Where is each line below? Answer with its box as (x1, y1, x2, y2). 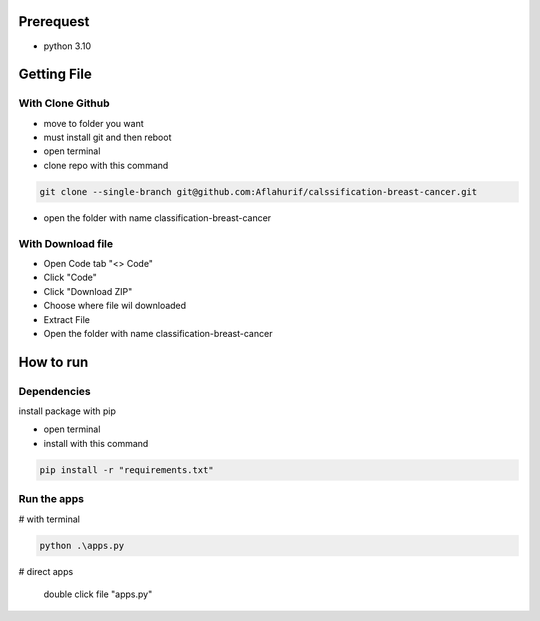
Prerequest (18, 13, 90, 30)
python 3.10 (43, 40, 92, 52)
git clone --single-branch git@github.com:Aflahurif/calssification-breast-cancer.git (39, 186, 478, 197)
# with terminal (18, 513, 80, 525)
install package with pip (18, 405, 117, 417)
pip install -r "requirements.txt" (39, 464, 214, 475)
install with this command (43, 437, 149, 449)
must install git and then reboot (43, 131, 172, 144)
